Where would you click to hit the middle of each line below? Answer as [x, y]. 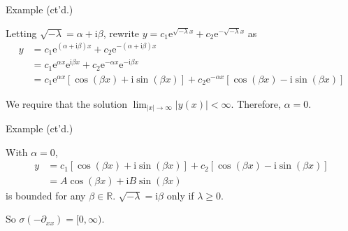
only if [180, 195]
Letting [21, 33]
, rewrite [121, 33]
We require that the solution [67, 103]
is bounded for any [46, 195]
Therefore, [259, 103]
